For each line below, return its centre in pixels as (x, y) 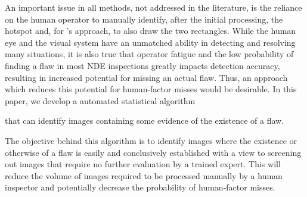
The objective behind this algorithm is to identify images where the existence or (151, 140)
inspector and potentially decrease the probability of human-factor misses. (140, 187)
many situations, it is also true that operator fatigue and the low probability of (149, 54)
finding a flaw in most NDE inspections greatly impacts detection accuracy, (142, 65)
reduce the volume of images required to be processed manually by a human (144, 175)
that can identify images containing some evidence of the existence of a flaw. (145, 121)
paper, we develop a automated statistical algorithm (100, 100)
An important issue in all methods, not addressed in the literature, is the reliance (153, 7)
